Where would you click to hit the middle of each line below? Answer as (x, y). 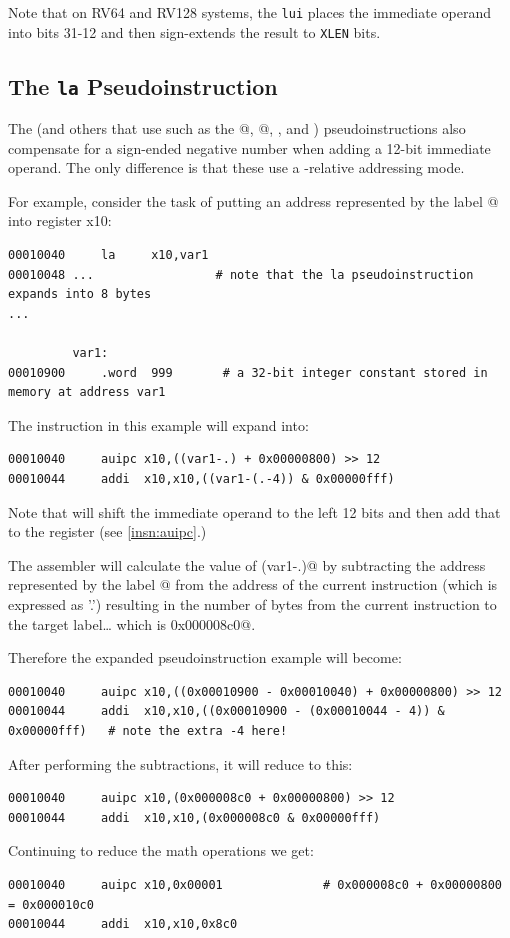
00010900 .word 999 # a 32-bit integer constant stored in (248, 372)
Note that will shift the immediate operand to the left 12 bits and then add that (254, 511)
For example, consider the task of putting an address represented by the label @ (253, 200)
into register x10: (60, 220)
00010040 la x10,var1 (108, 255)
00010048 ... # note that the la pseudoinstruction (241, 274)
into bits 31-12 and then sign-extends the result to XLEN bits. (194, 31)
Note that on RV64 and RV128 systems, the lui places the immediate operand (250, 12)
